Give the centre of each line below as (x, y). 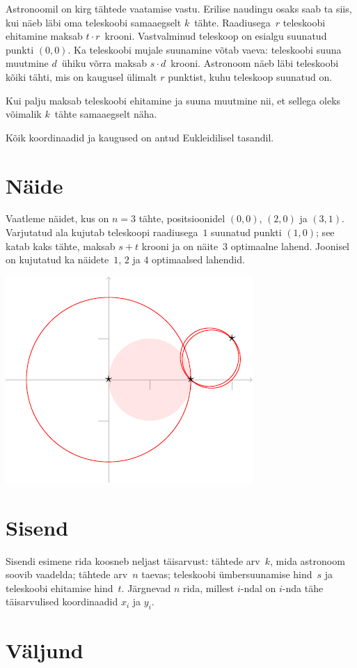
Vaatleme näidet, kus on (57, 218)
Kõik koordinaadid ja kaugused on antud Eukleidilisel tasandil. (140, 137)
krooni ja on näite (180, 246)
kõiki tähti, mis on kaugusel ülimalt (81, 76)
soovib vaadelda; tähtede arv (67, 574)
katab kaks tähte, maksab (61, 246)
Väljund (45, 650)
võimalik (24, 114)
